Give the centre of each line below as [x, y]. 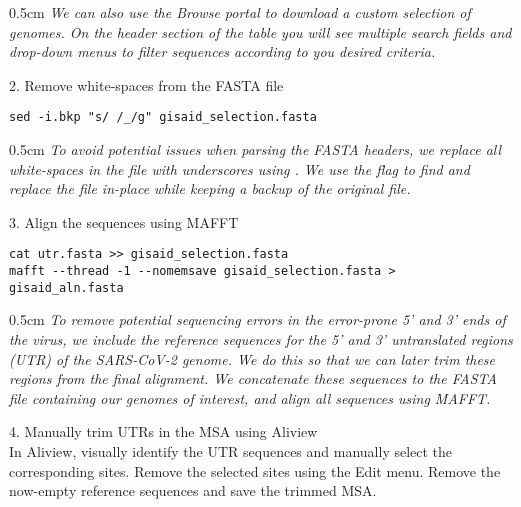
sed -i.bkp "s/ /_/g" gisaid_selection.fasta [163, 117]
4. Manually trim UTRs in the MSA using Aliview [163, 431]
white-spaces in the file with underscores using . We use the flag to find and [239, 168]
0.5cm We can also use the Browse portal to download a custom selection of [240, 12]
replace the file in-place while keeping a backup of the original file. [210, 188]
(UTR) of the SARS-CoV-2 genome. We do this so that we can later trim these [252, 358]
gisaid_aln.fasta [66, 287]
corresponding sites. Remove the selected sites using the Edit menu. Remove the [255, 470]
